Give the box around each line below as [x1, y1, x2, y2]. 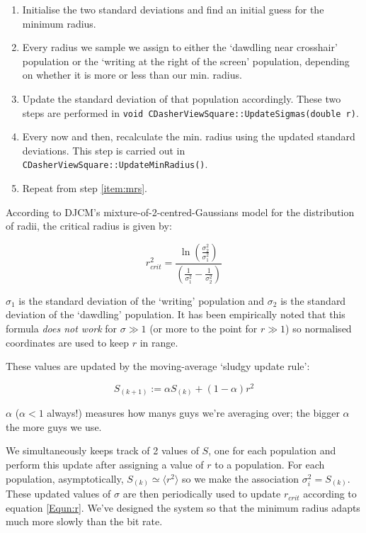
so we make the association [182, 471, 299, 486]
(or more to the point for [149, 320, 258, 335]
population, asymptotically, [6, 471, 124, 486]
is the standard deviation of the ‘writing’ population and [18, 293, 265, 308]
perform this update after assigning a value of [6, 457, 204, 472]
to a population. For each [215, 457, 325, 472]
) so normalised [285, 320, 352, 335]
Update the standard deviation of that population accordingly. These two [22, 91, 341, 106]
